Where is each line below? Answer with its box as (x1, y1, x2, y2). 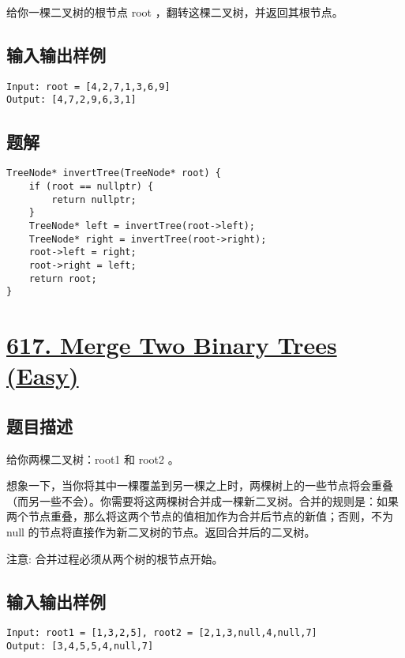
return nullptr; (51, 194, 137, 205)
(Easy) (6, 359, 79, 392)
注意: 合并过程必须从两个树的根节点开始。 (6, 550, 223, 566)
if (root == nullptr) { (28, 180, 154, 192)
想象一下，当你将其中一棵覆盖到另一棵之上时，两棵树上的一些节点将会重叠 (6, 477, 393, 494)
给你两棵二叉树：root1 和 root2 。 (6, 450, 179, 467)
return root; (28, 273, 97, 284)
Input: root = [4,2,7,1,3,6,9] (6, 81, 171, 92)
